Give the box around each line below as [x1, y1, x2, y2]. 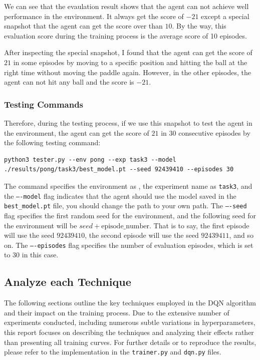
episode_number [101, 222, 149, 230]
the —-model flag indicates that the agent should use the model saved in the [4, 190, 236, 201]
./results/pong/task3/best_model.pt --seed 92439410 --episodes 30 [4, 166, 234, 173]
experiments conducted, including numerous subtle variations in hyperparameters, [4, 317, 255, 327]
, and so [229, 230, 253, 240]
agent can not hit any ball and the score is [4, 77, 134, 87]
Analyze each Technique [4, 274, 131, 289]
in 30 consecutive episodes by [161, 127, 250, 138]
